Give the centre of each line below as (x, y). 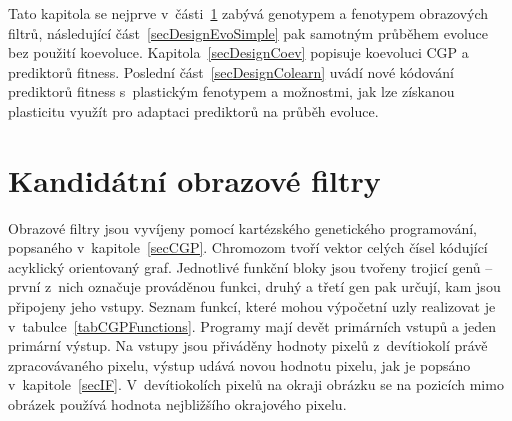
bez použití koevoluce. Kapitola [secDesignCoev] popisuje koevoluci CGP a (238, 52)
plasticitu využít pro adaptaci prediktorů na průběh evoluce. (193, 110)
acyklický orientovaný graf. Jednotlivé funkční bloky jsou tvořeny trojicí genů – (250, 266)
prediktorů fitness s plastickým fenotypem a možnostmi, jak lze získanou (231, 91)
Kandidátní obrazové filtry (194, 179)
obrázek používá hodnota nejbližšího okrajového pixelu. (177, 404)
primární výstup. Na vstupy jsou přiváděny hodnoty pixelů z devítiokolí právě (248, 345)
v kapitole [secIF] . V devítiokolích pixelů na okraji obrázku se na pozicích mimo (256, 384)
